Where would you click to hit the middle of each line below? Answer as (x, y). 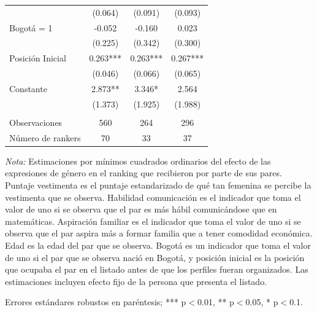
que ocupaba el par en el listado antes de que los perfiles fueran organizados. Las (157, 269)
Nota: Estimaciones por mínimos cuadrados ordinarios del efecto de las (138, 161)
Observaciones (36, 122)
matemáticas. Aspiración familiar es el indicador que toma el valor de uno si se (153, 221)
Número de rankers (45, 137)
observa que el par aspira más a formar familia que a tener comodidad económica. (159, 233)
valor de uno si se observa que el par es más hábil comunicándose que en (141, 209)
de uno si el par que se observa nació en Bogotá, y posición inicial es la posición (155, 257)
